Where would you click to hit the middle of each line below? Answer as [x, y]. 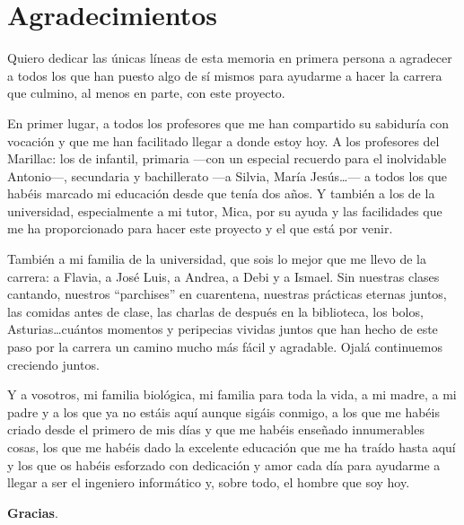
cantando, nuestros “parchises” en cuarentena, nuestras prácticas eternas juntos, [227, 294]
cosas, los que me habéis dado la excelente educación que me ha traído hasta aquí [232, 447]
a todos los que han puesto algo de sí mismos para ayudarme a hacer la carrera [225, 75]
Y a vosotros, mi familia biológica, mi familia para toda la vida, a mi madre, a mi [232, 394]
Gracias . [33, 512]
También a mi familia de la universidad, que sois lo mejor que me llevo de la [217, 259]
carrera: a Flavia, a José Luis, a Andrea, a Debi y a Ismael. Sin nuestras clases [223, 276]
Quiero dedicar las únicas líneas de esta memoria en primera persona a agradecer [230, 58]
